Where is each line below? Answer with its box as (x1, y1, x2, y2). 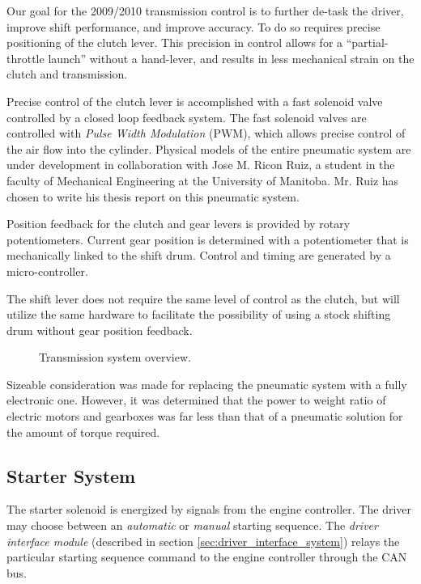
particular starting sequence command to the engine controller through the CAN (6, 548, 407, 565)
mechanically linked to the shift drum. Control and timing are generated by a (6, 247, 391, 264)
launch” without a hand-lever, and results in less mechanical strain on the (48, 49, 415, 66)
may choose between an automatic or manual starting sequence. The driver (6, 517, 378, 534)
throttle (6, 49, 45, 66)
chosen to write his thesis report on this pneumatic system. (6, 188, 300, 205)
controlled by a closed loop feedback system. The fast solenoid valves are (6, 108, 367, 125)
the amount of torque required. (6, 423, 160, 440)
